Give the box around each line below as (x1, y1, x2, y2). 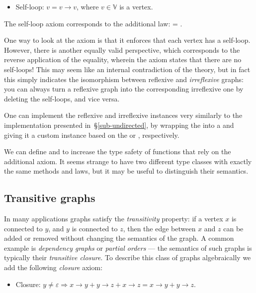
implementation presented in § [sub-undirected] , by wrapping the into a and (4, 119, 234, 130)
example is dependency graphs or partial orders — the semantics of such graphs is (4, 242, 252, 253)
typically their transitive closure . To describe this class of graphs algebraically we (4, 252, 251, 263)
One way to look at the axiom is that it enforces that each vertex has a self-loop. (4, 35, 251, 45)
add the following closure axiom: (4, 262, 103, 273)
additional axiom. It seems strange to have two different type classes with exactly (4, 156, 252, 166)
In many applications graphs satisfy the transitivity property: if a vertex (4, 213, 223, 224)
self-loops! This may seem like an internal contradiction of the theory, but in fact (4, 64, 251, 74)
